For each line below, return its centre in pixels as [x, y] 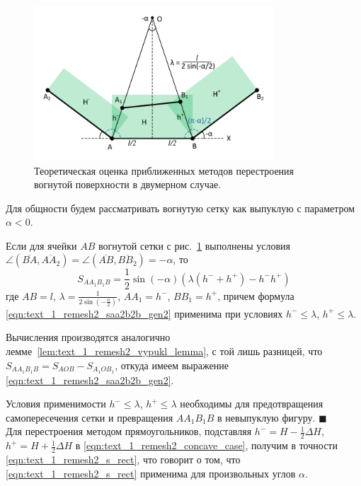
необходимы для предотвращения [252, 404]
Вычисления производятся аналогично [88, 337]
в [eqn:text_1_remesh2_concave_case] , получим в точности [206, 445]
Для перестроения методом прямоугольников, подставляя [129, 431]
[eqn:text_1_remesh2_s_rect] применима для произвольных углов [151, 473]
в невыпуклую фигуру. [267, 417]
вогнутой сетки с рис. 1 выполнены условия [195, 245]
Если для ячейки [41, 245]
